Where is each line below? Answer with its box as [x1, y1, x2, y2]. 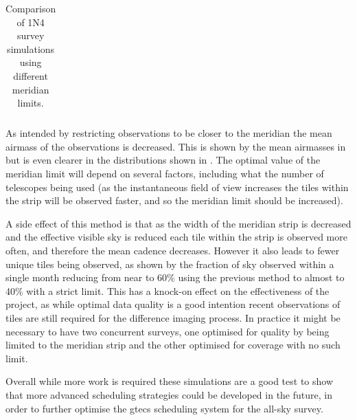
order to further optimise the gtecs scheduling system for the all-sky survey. [5, 401, 323, 415]
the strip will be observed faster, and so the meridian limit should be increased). [5, 193, 343, 208]
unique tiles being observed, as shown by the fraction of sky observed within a [5, 256, 334, 271]
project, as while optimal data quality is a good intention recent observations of [5, 297, 341, 311]
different [13, 68, 48, 82]
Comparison [5, 1, 56, 15]
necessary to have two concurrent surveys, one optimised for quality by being [5, 324, 330, 338]
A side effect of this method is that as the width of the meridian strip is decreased [5, 216, 352, 230]
